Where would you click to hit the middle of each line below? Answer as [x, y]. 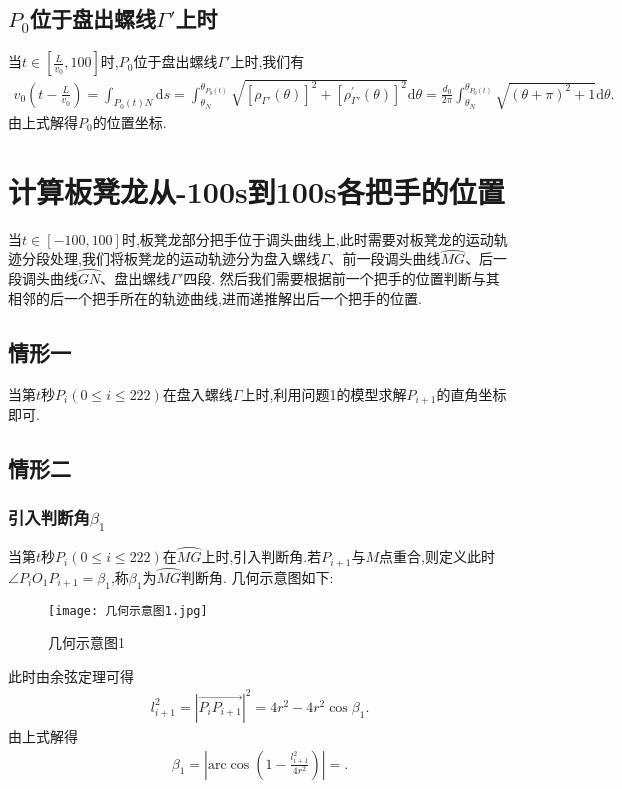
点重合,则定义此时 [437, 556]
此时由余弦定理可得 [71, 675]
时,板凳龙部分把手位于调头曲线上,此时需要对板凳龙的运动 [307, 238]
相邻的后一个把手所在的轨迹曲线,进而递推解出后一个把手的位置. [215, 297]
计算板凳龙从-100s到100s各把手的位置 [256, 190]
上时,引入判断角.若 [261, 556]
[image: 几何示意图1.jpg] [128, 610]
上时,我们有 [267, 61]
